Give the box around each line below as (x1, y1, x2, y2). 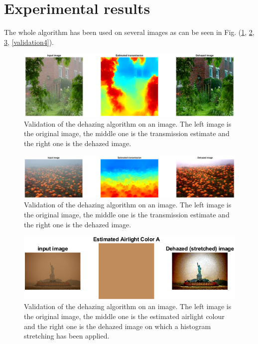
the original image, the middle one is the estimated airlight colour (24, 311, 225, 321)
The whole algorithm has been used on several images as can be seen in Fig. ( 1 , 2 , (4, 27, 255, 37)
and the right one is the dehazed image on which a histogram (24, 321, 211, 331)
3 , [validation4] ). (4, 36, 54, 47)
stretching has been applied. (24, 331, 110, 341)
